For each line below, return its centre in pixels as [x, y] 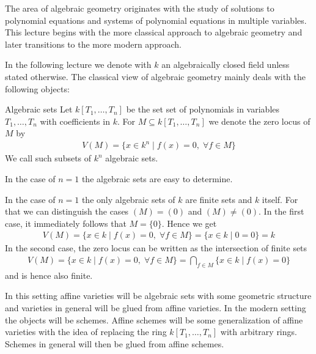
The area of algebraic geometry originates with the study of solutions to [140, 8]
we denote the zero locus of [259, 121]
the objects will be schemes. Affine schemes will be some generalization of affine [154, 319]
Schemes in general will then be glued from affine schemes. [115, 343]
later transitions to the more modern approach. [93, 44]
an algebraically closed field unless [226, 65]
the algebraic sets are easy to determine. [157, 179]
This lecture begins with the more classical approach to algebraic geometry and [154, 32]
